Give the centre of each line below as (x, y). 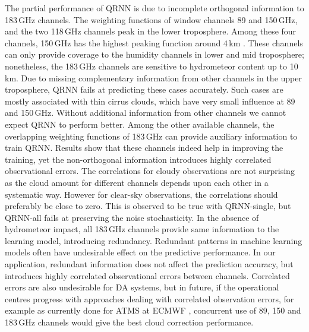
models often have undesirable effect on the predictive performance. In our (140, 252)
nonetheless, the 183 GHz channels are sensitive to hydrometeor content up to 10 (152, 66)
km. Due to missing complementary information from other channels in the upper (153, 78)
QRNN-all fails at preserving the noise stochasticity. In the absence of (132, 217)
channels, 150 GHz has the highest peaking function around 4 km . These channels (154, 42)
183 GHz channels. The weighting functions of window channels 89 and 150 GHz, (151, 19)
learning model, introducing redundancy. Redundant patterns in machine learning (154, 240)
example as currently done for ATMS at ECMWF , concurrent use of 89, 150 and (153, 310)
